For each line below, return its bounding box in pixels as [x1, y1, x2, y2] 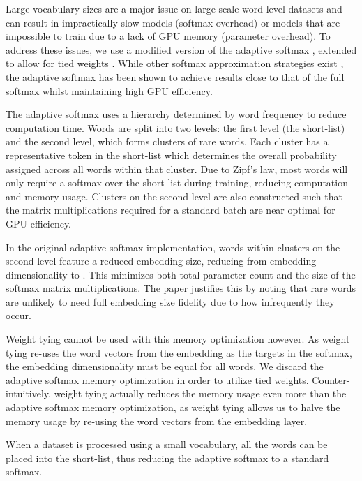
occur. [6, 308, 31, 323]
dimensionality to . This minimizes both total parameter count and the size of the [6, 267, 356, 281]
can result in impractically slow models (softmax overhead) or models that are [6, 15, 340, 29]
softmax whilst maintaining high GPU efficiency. [6, 83, 213, 98]
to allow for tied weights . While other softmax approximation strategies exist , [6, 56, 344, 71]
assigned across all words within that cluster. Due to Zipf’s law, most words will [6, 161, 348, 176]
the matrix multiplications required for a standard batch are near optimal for [6, 202, 335, 217]
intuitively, [6, 386, 51, 401]
